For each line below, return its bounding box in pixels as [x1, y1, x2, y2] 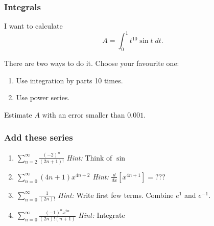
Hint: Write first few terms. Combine [58, 189, 174, 200]
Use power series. [16, 92, 70, 103]
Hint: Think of [66, 152, 112, 163]
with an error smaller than [42, 109, 125, 120]
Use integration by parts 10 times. [16, 75, 123, 85]
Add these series [4, 131, 73, 144]
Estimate [4, 109, 32, 120]
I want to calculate [4, 20, 63, 31]
